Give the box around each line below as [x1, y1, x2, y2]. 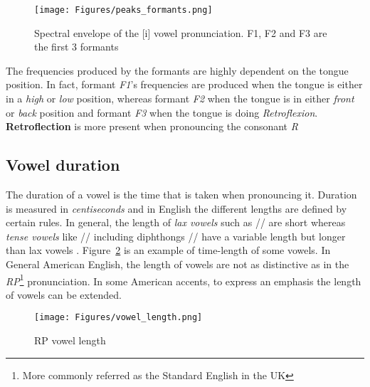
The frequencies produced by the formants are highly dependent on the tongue [6, 63, 349, 78]
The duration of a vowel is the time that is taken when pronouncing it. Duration [6, 187, 357, 202]
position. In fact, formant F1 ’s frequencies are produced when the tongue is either [6, 77, 363, 92]
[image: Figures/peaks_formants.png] [34, 5, 213, 15]
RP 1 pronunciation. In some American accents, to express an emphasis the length [6, 271, 361, 288]
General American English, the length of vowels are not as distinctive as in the [6, 256, 349, 271]
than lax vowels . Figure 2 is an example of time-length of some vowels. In [6, 243, 331, 258]
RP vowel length [34, 333, 106, 348]
